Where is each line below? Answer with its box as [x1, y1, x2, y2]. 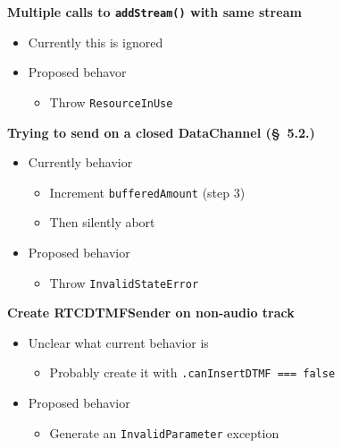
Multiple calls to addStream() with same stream [7, 3, 302, 21]
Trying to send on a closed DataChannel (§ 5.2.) [7, 123, 315, 141]
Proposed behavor [28, 63, 127, 81]
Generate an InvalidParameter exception [49, 423, 279, 442]
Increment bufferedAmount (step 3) [49, 182, 246, 201]
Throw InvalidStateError [49, 273, 199, 292]
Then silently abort [49, 213, 155, 232]
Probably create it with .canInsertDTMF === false [49, 363, 336, 382]
